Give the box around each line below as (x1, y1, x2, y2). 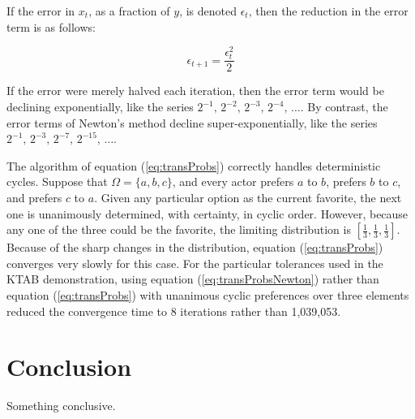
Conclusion (6, 350, 132, 383)
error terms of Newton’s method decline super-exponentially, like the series (6, 114, 378, 131)
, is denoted (179, 2, 237, 19)
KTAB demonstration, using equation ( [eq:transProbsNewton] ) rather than (6, 270, 379, 287)
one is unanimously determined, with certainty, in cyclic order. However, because (6, 205, 409, 222)
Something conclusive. (6, 397, 116, 414)
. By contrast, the (300, 98, 388, 115)
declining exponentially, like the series (6, 98, 194, 115)
